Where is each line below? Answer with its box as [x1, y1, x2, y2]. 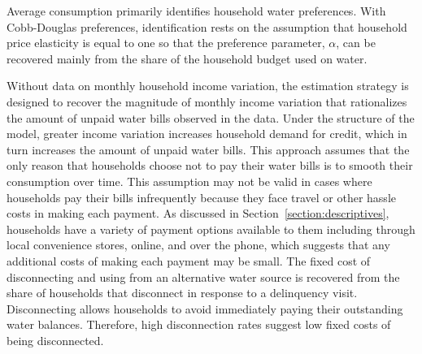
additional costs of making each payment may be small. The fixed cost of [7, 252, 371, 269]
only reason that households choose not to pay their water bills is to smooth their [7, 157, 413, 174]
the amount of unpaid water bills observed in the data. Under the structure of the [7, 109, 415, 126]
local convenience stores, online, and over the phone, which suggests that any [7, 236, 390, 253]
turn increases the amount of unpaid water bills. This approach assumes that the [7, 140, 410, 158]
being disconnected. [7, 331, 104, 348]
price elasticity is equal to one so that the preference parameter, [7, 34, 325, 51]
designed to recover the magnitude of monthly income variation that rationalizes [7, 93, 407, 110]
